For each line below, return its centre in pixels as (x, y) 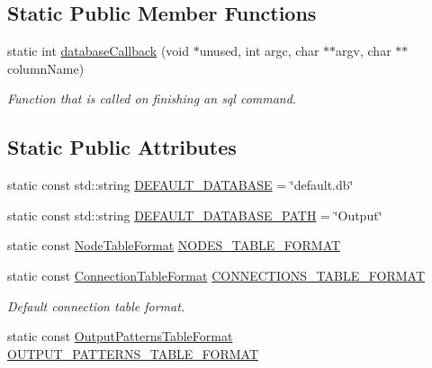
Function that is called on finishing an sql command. (152, 99)
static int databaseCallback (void (99, 51)
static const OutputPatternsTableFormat (120, 336)
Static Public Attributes (122, 147)
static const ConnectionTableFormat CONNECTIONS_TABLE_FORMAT (216, 275)
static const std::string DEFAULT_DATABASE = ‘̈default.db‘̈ (180, 185)
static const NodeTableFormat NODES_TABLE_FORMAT (174, 245)
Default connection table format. (96, 305)
